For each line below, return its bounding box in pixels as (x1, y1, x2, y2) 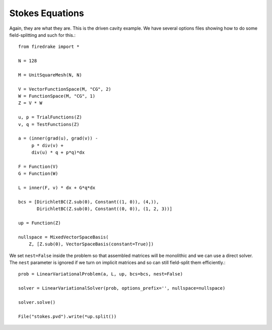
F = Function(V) (18, 164, 58, 169)
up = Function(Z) (18, 220, 61, 226)
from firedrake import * (18, 44, 80, 50)
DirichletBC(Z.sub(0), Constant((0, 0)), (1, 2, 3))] (37, 206, 172, 212)
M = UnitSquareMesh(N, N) (18, 72, 83, 78)
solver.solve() (18, 300, 56, 305)
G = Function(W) (18, 171, 58, 176)
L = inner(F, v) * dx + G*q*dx (18, 185, 96, 191)
